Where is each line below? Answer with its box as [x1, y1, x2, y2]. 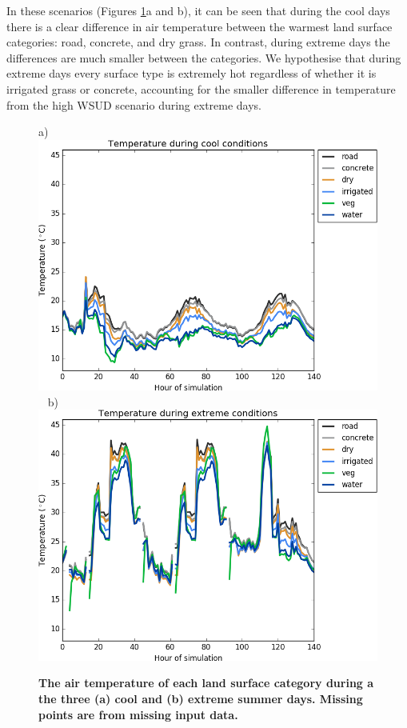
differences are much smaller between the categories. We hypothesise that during [6, 49, 401, 66]
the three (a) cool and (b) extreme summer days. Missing [38, 690, 363, 706]
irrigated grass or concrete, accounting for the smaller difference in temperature [6, 80, 396, 97]
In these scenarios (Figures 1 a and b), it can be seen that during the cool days [6, 2, 390, 18]
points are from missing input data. [38, 706, 238, 722]
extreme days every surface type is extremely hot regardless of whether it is [6, 65, 377, 82]
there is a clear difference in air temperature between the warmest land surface [6, 18, 393, 34]
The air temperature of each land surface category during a [38, 674, 374, 691]
